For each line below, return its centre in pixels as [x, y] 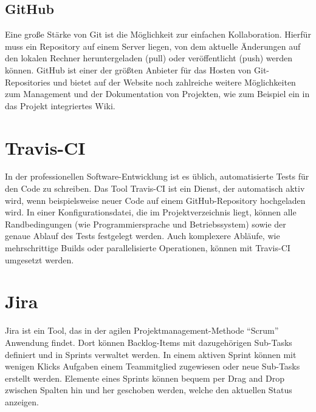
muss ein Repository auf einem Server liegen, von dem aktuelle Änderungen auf [153, 46]
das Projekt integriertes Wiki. [60, 105]
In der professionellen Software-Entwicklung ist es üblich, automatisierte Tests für [157, 176]
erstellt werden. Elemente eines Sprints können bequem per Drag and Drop [145, 378]
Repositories [28, 82]
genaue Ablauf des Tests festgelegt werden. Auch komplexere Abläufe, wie [143, 236]
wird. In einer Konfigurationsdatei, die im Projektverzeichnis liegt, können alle [151, 212]
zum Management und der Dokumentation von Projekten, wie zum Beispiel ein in [157, 94]
